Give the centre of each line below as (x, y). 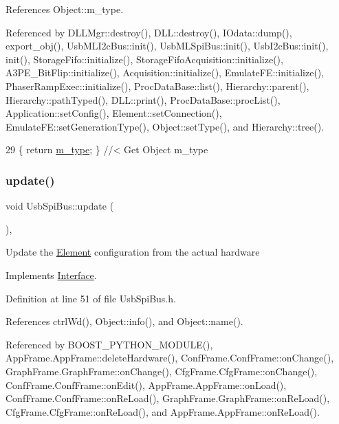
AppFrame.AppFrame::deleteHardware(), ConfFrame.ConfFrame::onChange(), (170, 358)
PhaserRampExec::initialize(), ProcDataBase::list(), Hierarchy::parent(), (157, 86)
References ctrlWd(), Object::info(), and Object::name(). (124, 321)
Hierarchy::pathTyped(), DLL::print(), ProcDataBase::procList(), (143, 99)
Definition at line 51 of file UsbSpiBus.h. (91, 298)
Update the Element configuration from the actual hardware (133, 252)
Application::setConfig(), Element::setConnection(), (114, 113)
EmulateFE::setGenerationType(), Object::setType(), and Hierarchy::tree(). (165, 126)
